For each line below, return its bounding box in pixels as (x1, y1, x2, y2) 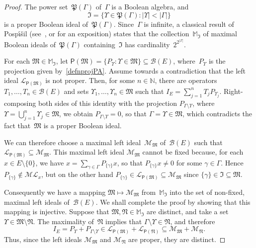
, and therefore (170, 216, 215, 226)
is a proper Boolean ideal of (4, 18, 88, 29)
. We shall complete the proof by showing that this (95, 196, 251, 207)
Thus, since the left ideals (4, 234, 82, 244)
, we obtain (59, 108, 93, 119)
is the (208, 56, 226, 66)
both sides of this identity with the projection (38, 97, 177, 108)
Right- (223, 85, 243, 96)
